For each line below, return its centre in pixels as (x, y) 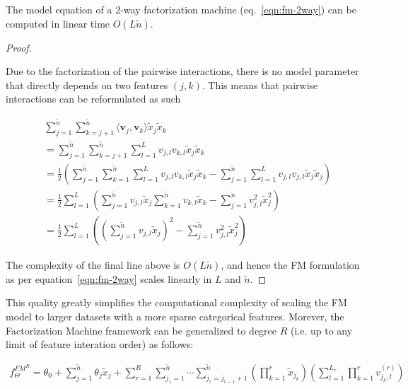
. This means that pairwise (260, 85)
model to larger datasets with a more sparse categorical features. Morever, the (175, 317)
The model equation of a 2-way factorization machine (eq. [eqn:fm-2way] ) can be (181, 9)
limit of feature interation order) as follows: (100, 344)
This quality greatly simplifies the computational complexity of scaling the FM (176, 302)
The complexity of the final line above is (93, 264)
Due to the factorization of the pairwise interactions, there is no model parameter (182, 71)
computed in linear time (58, 23)
